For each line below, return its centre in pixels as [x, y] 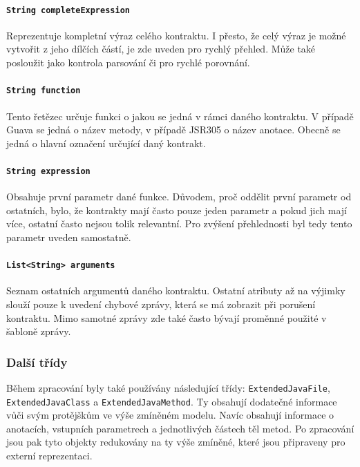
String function [44, 91]
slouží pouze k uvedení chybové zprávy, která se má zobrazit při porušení [161, 304]
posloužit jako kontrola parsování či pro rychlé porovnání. [128, 63]
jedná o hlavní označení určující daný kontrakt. [106, 143]
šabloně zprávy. [39, 331]
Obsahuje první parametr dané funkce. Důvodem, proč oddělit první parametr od [179, 197]
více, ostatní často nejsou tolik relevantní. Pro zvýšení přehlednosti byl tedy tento [179, 223]
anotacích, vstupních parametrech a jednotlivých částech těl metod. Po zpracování [180, 428]
